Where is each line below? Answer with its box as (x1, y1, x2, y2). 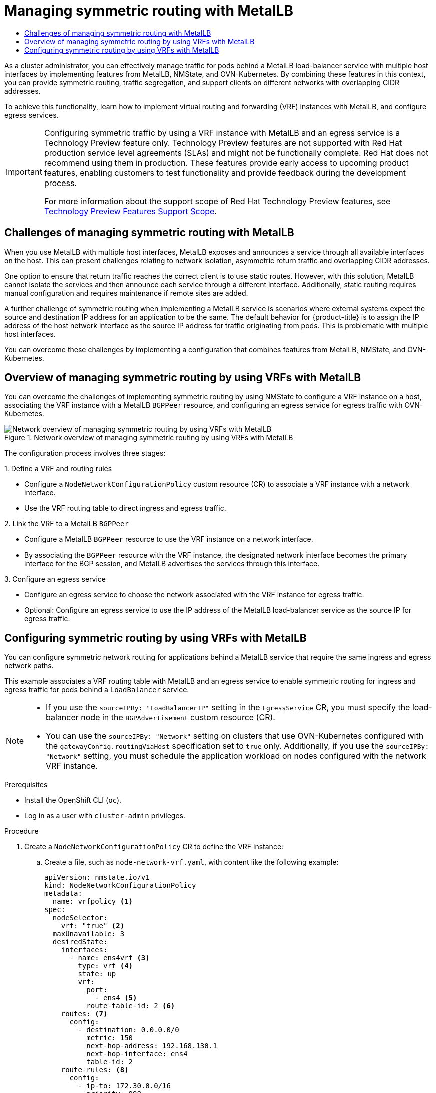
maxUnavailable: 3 (52, 930, 125, 938)
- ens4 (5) (95, 994, 137, 1002)
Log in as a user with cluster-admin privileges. (24, 811, 185, 820)
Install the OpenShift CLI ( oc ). (24, 796, 122, 805)
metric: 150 (86, 1034, 133, 1042)
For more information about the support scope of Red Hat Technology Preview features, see (44, 196, 391, 206)
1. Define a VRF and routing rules (4, 464, 112, 473)
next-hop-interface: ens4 (86, 1050, 188, 1058)
